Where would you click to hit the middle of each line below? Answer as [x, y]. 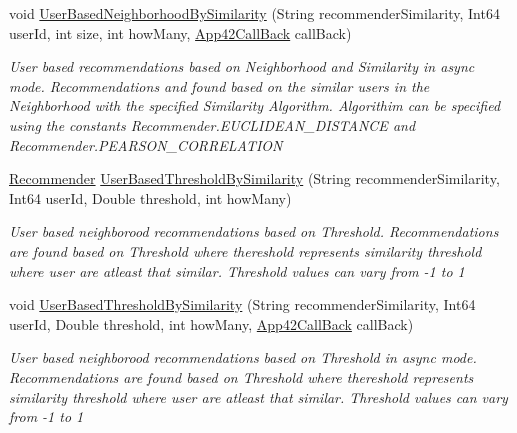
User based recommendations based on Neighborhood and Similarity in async [242, 66]
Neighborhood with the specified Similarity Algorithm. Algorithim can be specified [255, 105]
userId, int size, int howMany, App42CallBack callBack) [180, 32]
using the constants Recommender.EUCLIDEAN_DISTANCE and [212, 124]
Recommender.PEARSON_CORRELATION [146, 144]
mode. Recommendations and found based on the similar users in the [219, 85]
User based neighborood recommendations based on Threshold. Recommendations [254, 231]
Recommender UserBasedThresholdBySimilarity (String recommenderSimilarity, [254, 178]
